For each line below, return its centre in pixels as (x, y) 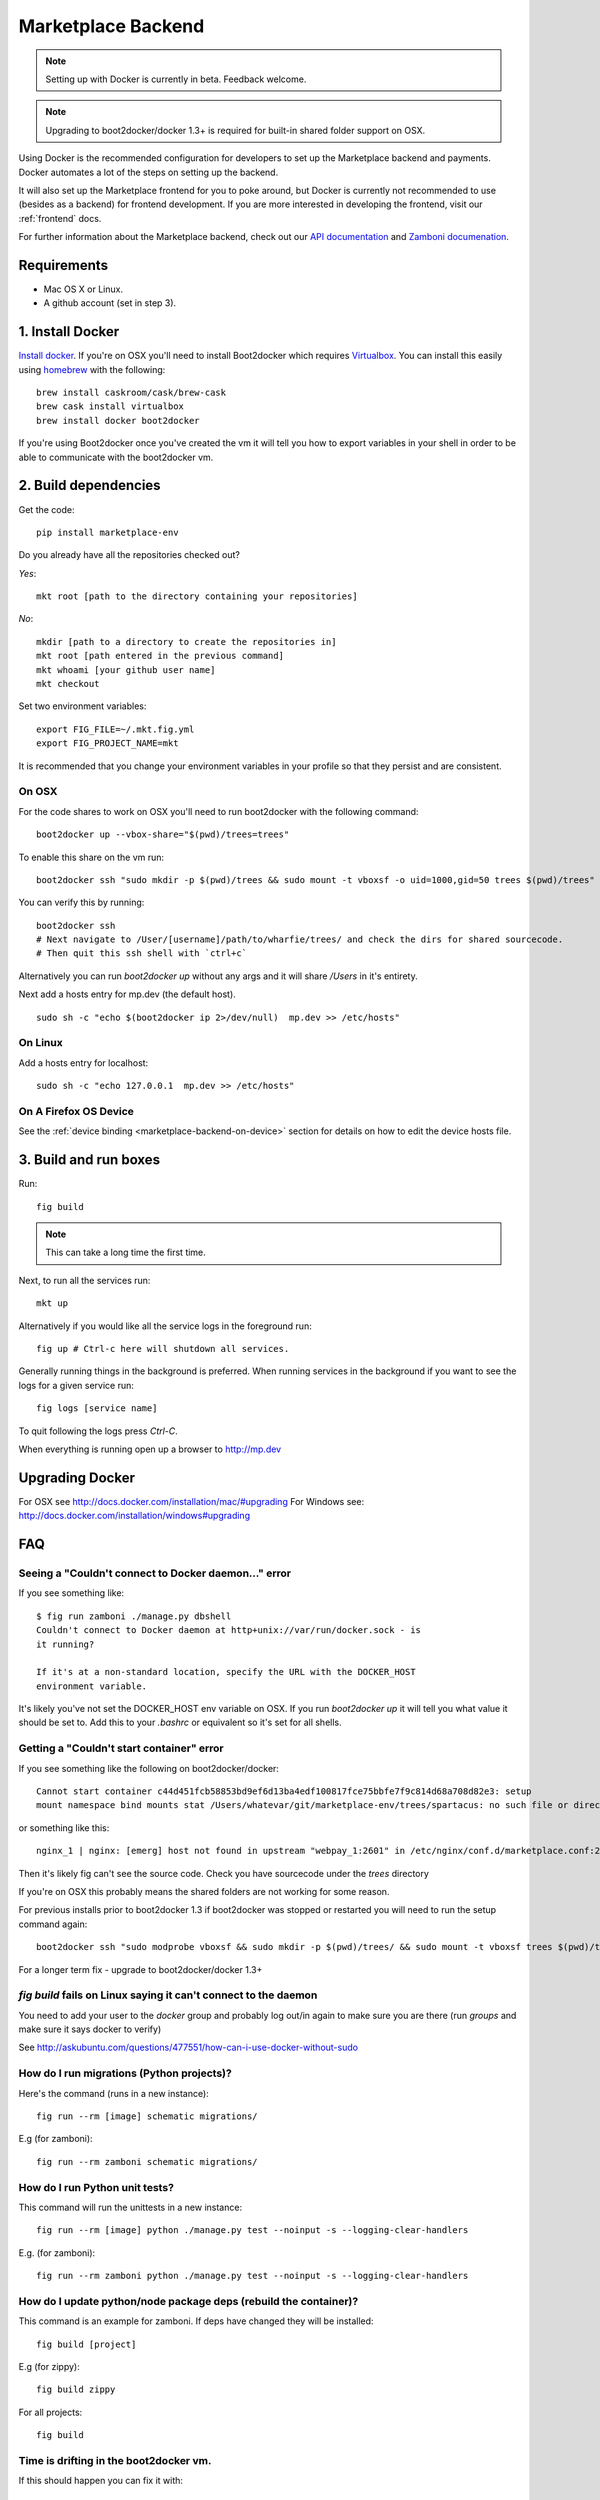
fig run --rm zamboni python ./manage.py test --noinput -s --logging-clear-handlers (252, 2276)
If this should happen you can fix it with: (101, 2481)
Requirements (63, 265)
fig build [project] (86, 2344)
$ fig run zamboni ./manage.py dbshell (134, 1616)
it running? (65, 1644)
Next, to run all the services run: (84, 1280)
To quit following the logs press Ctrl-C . (98, 1431)
